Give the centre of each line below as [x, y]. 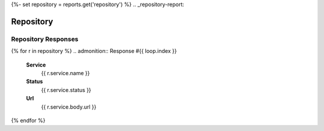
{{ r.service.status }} [66, 90]
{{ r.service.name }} [65, 73]
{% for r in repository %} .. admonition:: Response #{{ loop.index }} [94, 51]
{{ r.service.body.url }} [69, 107]
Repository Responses [45, 39]
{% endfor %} [28, 120]
